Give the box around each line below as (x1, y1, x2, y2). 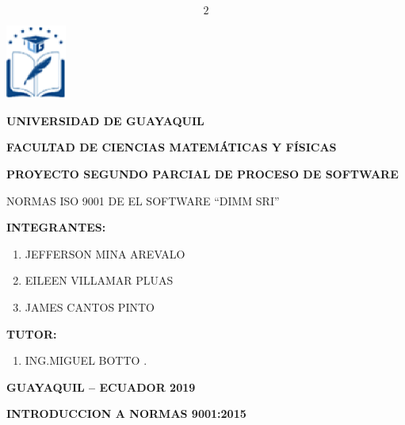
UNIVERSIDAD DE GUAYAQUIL (6, 112, 204, 128)
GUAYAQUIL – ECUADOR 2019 (6, 378, 196, 395)
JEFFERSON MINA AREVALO (25, 245, 185, 262)
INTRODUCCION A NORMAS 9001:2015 (6, 405, 246, 422)
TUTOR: (6, 325, 57, 342)
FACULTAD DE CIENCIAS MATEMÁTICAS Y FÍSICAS (6, 139, 337, 155)
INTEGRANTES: (6, 219, 106, 235)
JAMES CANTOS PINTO (25, 298, 155, 315)
